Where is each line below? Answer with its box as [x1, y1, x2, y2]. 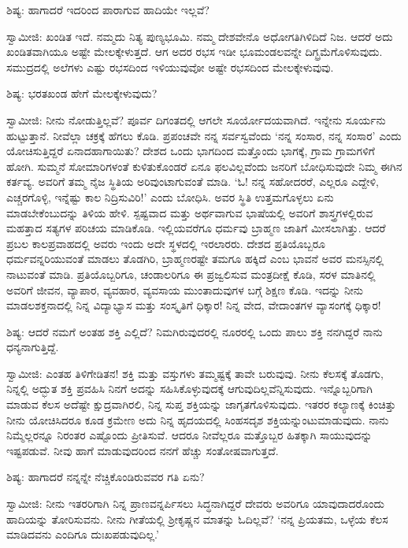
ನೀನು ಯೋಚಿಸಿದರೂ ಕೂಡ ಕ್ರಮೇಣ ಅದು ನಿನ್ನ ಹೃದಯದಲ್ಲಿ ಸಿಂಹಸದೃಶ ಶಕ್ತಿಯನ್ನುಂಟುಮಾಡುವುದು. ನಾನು [6, 411, 389, 428]
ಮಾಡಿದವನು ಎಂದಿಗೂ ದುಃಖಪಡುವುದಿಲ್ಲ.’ [6, 526, 159, 542]
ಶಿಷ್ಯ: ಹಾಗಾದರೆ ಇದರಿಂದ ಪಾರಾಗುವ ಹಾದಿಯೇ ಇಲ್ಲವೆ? [6, 2, 210, 17]
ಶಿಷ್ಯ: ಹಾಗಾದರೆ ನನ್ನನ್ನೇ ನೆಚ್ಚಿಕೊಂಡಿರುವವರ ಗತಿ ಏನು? [6, 468, 205, 485]
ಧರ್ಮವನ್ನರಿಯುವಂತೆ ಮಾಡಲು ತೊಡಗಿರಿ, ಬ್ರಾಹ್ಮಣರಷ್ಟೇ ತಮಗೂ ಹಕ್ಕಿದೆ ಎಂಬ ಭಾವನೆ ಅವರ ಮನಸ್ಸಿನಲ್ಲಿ [6, 250, 384, 267]
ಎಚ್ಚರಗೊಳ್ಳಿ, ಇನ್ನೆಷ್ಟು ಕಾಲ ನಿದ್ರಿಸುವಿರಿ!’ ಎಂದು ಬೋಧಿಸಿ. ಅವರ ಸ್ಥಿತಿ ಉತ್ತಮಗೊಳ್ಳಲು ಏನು [6, 188, 334, 205]
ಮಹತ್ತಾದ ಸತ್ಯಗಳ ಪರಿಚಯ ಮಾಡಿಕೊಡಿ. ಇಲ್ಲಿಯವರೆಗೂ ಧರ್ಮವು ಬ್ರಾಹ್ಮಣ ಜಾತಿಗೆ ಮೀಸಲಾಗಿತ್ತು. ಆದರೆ [6, 220, 386, 236]
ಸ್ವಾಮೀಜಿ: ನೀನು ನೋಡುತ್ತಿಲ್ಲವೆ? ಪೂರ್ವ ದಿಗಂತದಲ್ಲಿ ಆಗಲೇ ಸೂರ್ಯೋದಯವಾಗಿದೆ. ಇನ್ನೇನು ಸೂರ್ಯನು [6, 111, 386, 128]
